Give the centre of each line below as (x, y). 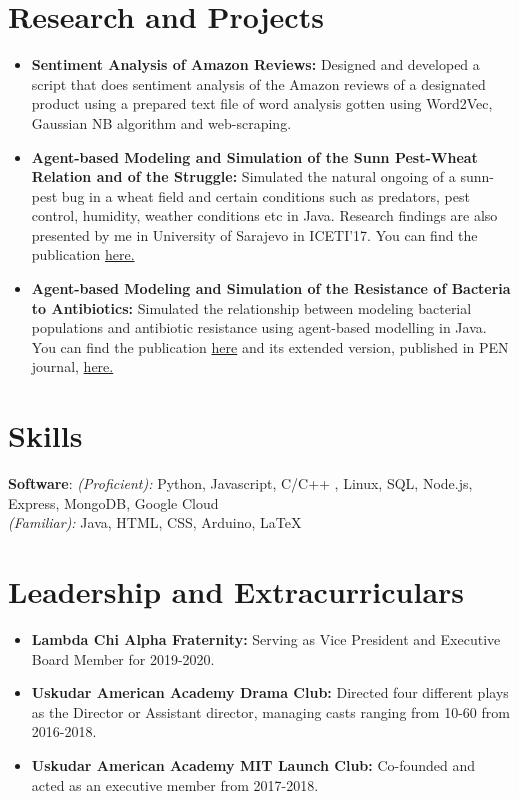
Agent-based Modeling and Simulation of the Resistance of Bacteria (271, 288)
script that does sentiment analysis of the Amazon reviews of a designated (258, 83)
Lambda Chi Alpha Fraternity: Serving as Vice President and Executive (266, 639)
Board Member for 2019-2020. (123, 658)
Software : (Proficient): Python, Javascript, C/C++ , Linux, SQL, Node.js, (240, 483)
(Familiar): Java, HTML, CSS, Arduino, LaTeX (155, 522)
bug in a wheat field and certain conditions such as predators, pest (265, 195)
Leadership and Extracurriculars (236, 591)
